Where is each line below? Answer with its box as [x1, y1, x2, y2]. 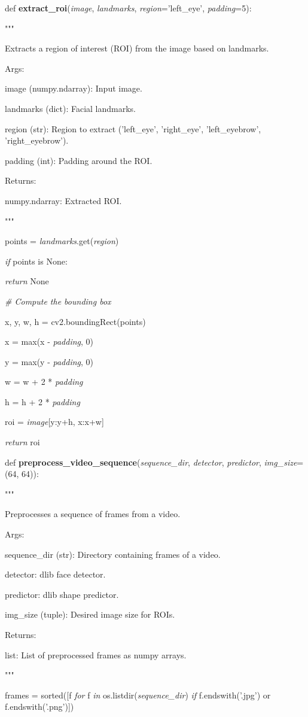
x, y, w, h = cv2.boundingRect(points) [5, 315, 146, 327]
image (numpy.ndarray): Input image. [5, 82, 142, 95]
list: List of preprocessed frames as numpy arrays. [5, 648, 187, 661]
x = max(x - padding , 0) [5, 335, 94, 348]
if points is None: [5, 254, 68, 267]
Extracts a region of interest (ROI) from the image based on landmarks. [5, 42, 269, 54]
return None [5, 275, 49, 287]
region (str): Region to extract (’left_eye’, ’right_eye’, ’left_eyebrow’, [5, 122, 261, 135]
